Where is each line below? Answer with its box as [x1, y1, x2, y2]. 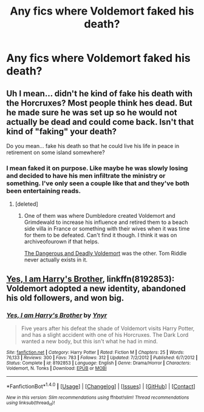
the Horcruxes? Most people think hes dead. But [6, 98, 192, 108]
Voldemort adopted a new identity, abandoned [6, 283, 186, 294]
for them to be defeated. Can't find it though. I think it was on [24, 232, 177, 239]
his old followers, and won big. [6, 292, 124, 303]
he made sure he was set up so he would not [6, 107, 177, 118]
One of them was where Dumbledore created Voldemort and [24, 212, 176, 220]
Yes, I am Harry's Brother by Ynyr [6, 311, 107, 319]
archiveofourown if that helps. [24, 238, 100, 245]
